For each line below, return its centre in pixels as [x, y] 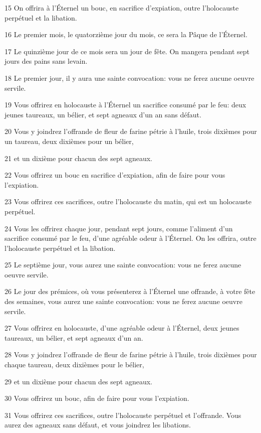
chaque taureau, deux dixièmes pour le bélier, [74, 365]
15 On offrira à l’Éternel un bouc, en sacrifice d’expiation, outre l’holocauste [122, 8]
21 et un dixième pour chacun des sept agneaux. [78, 158]
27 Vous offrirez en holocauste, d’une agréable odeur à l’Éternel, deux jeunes [122, 328]
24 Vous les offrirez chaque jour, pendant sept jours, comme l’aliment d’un [119, 228]
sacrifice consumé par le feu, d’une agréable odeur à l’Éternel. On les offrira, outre [130, 238]
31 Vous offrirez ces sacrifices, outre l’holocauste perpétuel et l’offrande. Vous [123, 415]
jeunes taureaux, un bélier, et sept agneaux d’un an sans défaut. [103, 114]
